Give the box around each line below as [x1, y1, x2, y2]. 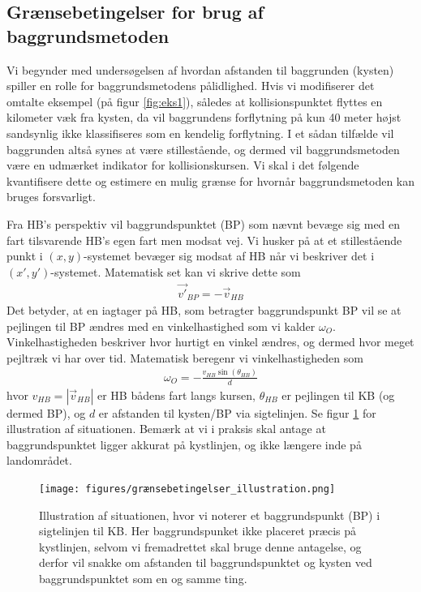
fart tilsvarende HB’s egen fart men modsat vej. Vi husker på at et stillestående [6, 231, 402, 248]
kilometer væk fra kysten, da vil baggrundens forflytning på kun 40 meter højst [6, 109, 402, 126]
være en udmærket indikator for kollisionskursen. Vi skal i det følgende [6, 157, 359, 174]
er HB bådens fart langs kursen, [97, 386, 256, 403]
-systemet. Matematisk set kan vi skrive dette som [50, 263, 301, 280]
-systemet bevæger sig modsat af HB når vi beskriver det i [84, 247, 375, 264]
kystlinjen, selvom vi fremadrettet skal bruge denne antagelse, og [39, 538, 362, 555]
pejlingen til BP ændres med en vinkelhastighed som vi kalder [6, 317, 316, 334]
